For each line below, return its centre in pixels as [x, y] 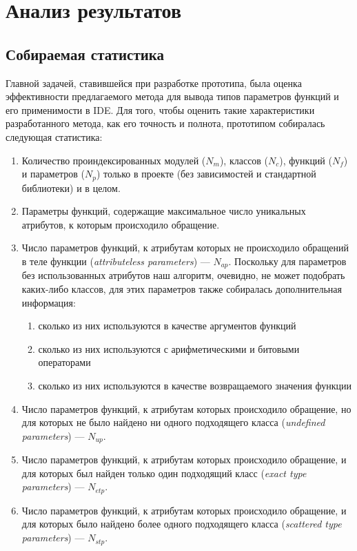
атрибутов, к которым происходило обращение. [121, 224]
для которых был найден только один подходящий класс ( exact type [164, 473]
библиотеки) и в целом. [71, 187]
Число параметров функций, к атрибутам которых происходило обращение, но [186, 408]
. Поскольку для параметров [287, 261]
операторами [64, 362]
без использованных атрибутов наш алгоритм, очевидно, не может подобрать [183, 275]
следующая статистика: [54, 136]
